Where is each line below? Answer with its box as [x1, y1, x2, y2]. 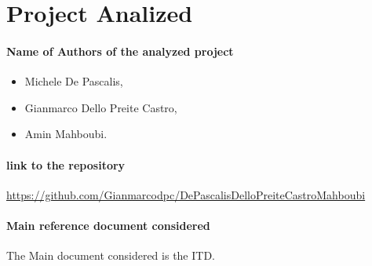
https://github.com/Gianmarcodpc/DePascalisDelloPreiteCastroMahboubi [6, 186, 366, 202]
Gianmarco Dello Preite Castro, [24, 99, 177, 115]
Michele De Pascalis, [24, 73, 123, 89]
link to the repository [6, 156, 126, 173]
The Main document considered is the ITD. [6, 247, 215, 264]
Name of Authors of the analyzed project [6, 42, 234, 59]
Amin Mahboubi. [24, 126, 108, 142]
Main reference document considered [6, 217, 210, 233]
